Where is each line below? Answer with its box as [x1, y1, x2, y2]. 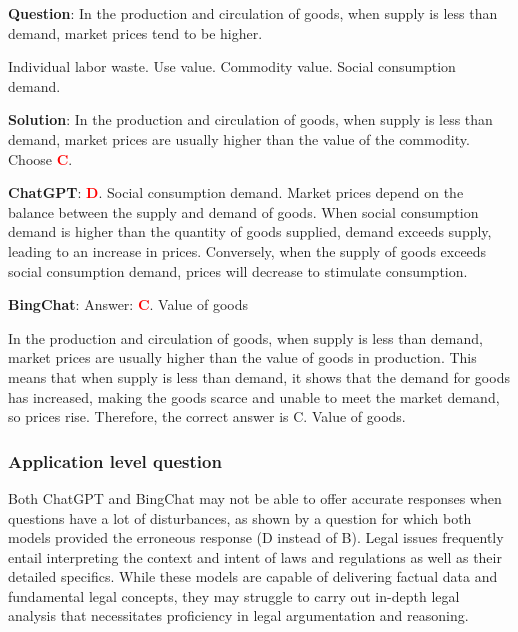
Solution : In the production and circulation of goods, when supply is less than [8, 109, 493, 130]
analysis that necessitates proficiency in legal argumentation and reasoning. [8, 605, 469, 626]
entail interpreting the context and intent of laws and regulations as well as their [8, 546, 502, 567]
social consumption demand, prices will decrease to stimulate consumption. [8, 260, 468, 281]
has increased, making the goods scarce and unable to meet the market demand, [8, 386, 500, 407]
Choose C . [8, 148, 73, 169]
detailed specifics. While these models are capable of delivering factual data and [8, 566, 498, 587]
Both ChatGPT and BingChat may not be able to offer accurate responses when [8, 487, 502, 508]
